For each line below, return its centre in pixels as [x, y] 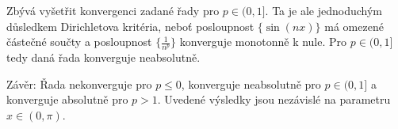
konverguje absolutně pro [67, 99]
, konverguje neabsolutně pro [251, 83]
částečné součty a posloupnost [79, 42]
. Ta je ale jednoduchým [323, 10]
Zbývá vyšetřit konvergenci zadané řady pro [113, 10]
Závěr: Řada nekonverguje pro [79, 83]
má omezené [354, 26]
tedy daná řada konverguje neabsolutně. [103, 57]
